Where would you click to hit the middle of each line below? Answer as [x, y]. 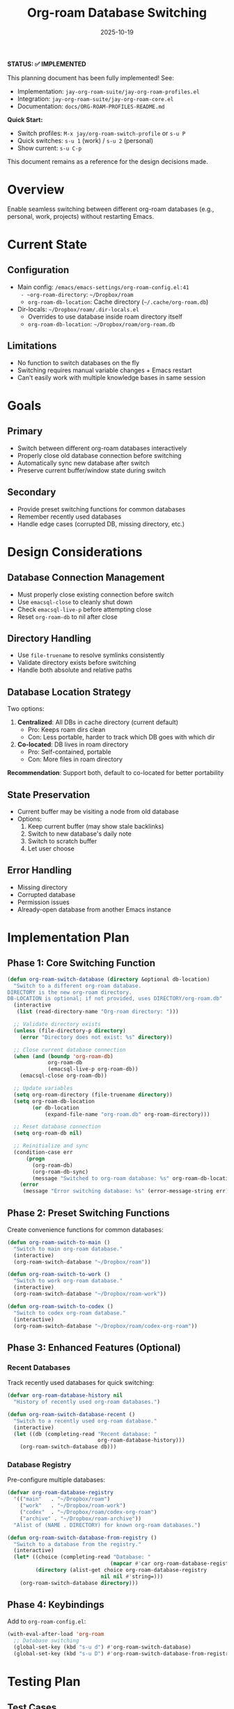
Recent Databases [39, 1367]
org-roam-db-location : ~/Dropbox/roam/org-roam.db [101, 324]
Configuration [38, 270]
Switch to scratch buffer [62, 841]
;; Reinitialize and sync [51, 1146]
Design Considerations [75, 552]
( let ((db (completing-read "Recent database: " [85, 1434]
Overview [36, 190]
